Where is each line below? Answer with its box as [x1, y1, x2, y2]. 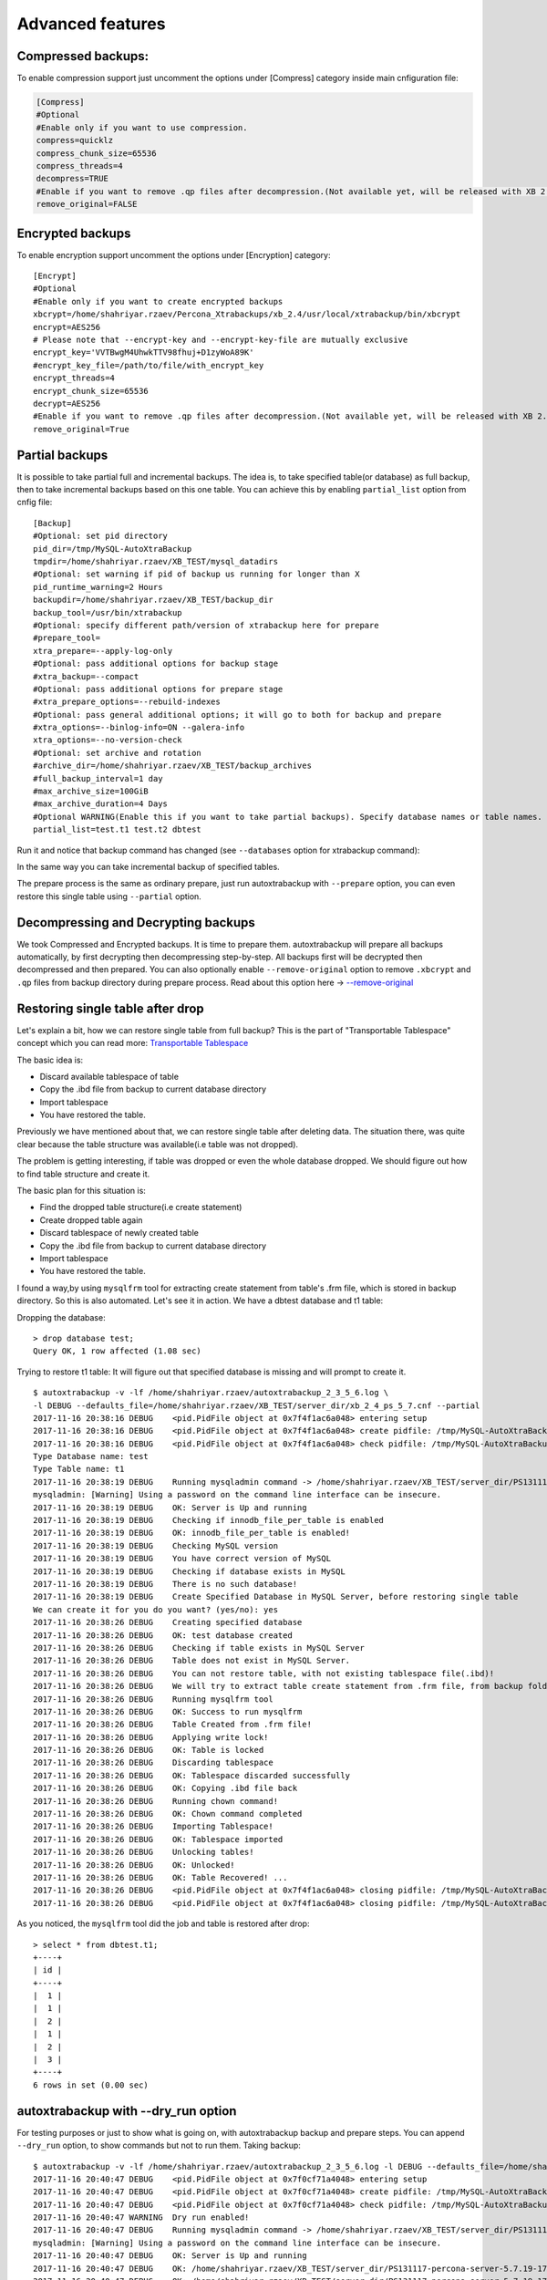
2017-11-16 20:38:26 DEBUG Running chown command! [33, 1796, 278, 1806]
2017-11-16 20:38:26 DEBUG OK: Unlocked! [33, 1860, 236, 1870]
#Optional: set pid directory [33, 531, 169, 542]
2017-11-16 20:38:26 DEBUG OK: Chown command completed [33, 1808, 303, 1819]
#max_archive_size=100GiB [33, 786, 150, 797]
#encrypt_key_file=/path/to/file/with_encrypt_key [33, 360, 264, 370]
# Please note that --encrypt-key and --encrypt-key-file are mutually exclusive [33, 335, 408, 346]
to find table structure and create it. [16, 1168, 150, 1179]
